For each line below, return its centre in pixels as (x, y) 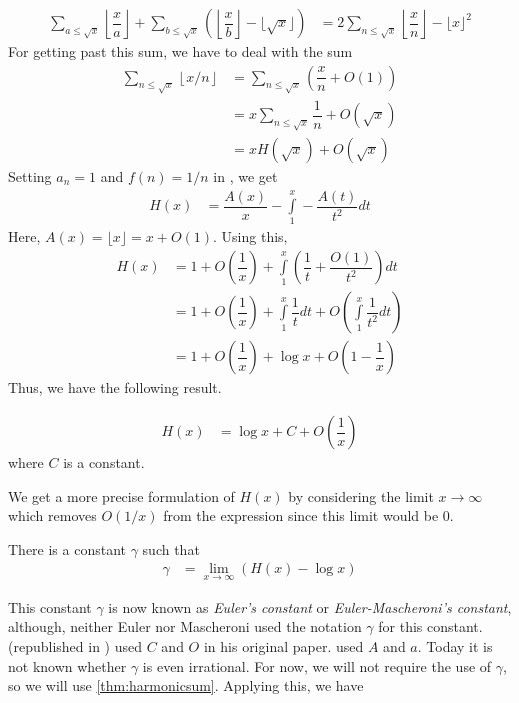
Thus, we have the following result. (115, 387)
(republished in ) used (75, 645)
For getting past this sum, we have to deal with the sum (180, 51)
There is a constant (67, 548)
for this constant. (430, 626)
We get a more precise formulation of (121, 495)
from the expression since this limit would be (301, 515)
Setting (30, 176)
